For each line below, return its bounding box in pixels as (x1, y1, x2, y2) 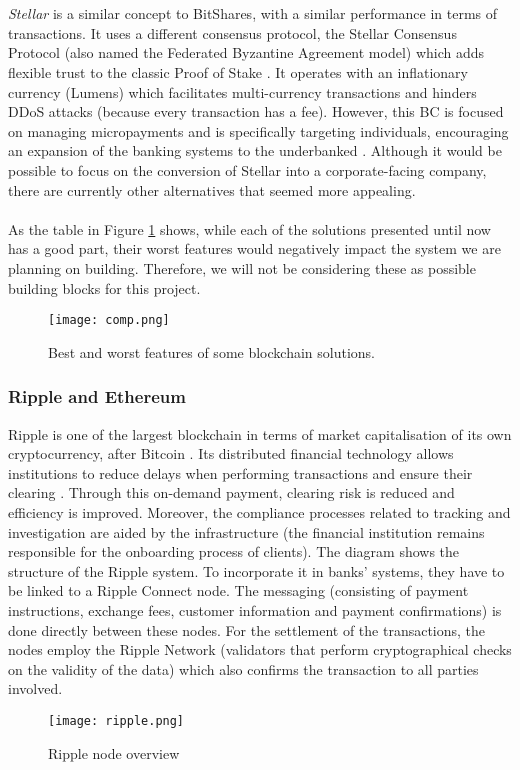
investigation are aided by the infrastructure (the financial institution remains (8, 521, 485, 542)
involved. (8, 678, 63, 699)
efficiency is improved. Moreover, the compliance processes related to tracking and (8, 501, 511, 522)
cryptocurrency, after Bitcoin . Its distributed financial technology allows (8, 443, 454, 464)
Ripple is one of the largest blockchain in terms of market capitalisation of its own (8, 423, 512, 444)
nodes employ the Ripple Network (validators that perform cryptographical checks (8, 639, 512, 660)
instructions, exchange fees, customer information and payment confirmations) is (8, 599, 502, 620)
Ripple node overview (48, 742, 180, 763)
